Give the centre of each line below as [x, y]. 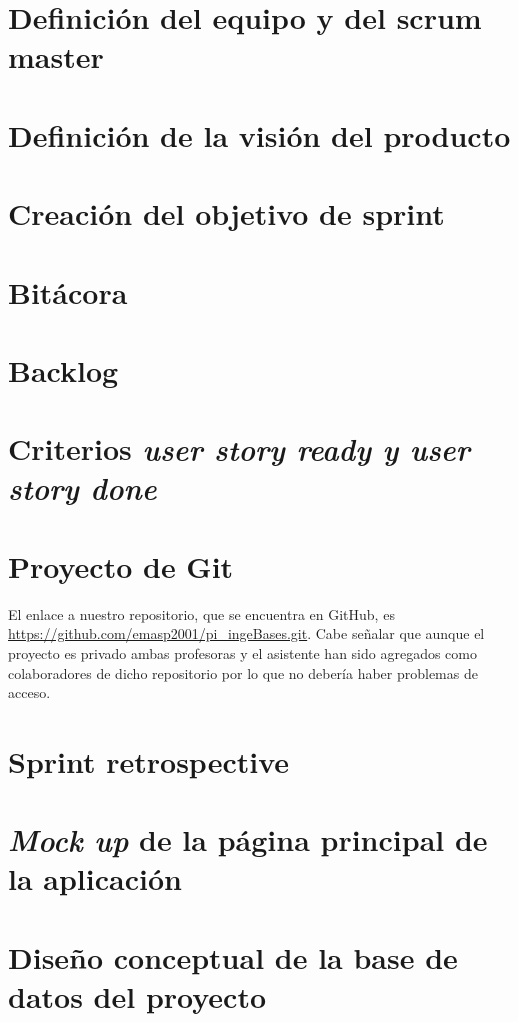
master [56, 56]
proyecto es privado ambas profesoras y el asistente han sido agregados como [242, 652]
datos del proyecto [137, 996]
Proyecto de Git [121, 565]
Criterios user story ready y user [239, 449]
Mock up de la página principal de [248, 840]
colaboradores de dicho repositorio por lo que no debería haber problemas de [243, 672]
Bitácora [68, 291]
